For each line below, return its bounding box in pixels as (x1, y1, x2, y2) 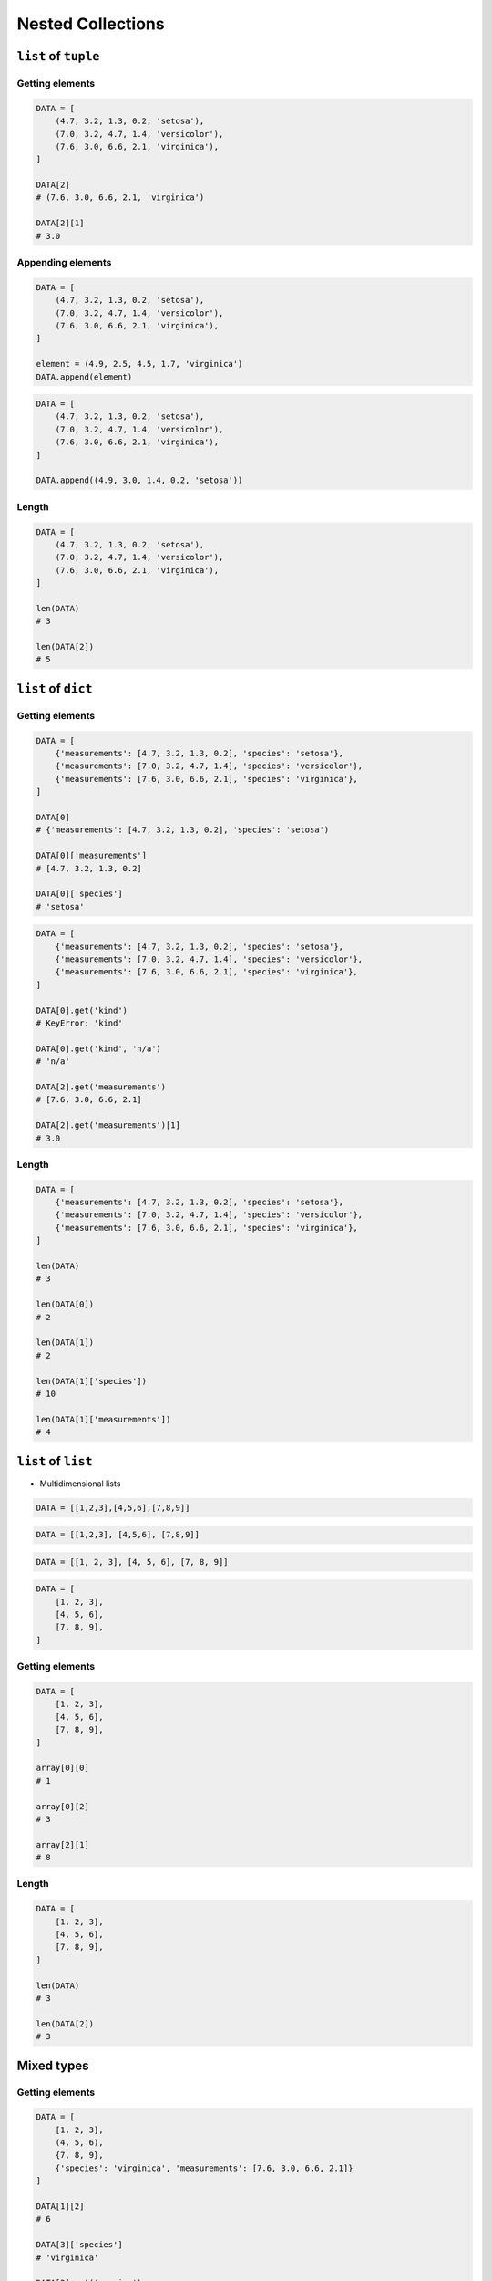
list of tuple (16, 48, 100, 64)
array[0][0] (36, 1763, 90, 1774)
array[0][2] (36, 1801, 90, 1811)
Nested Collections (16, 14, 165, 34)
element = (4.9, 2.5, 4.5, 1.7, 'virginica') (36, 359, 243, 370)
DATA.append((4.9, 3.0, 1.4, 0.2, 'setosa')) (36, 475, 243, 485)
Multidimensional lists (39, 1478, 121, 1489)
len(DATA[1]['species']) (36, 1376, 148, 1386)
